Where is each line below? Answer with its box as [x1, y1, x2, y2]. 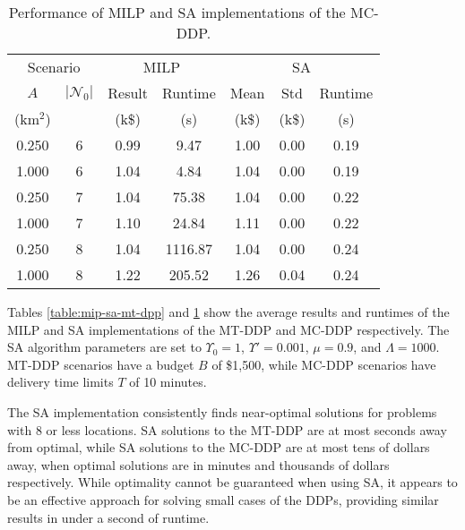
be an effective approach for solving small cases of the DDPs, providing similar [7, 490, 439, 509]
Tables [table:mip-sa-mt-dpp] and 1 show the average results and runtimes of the [7, 303, 450, 321]
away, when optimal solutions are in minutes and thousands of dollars [7, 455, 390, 474]
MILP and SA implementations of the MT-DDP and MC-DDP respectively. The [7, 320, 450, 338]
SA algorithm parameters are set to [7, 338, 202, 356]
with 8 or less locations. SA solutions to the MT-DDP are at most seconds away [7, 420, 447, 439]
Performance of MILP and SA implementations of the [8, 2, 346, 22]
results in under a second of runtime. [7, 508, 210, 526]
